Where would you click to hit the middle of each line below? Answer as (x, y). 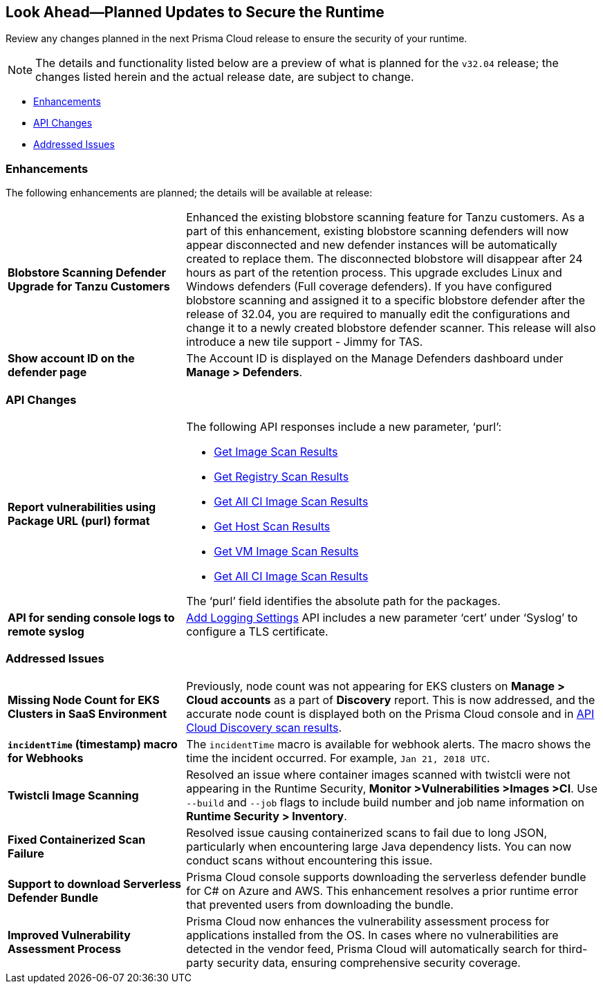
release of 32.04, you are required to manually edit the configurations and (378, 314)
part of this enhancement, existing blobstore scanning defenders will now (378, 231)
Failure (26, 853)
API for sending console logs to (91, 617)
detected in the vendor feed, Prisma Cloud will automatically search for (371, 949)
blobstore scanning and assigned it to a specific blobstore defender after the (386, 301)
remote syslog (46, 631)
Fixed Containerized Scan (77, 839)
